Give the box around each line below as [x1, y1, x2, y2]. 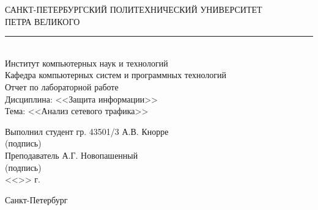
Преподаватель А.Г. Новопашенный [5, 148, 138, 161]
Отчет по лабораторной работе [5, 80, 119, 93]
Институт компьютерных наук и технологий [5, 56, 168, 69]
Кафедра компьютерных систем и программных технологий [5, 68, 227, 81]
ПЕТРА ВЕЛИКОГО [5, 15, 80, 27]
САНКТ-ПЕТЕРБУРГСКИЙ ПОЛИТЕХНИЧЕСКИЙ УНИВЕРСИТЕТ [5, 3, 262, 15]
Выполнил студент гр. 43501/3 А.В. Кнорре [5, 125, 169, 137]
